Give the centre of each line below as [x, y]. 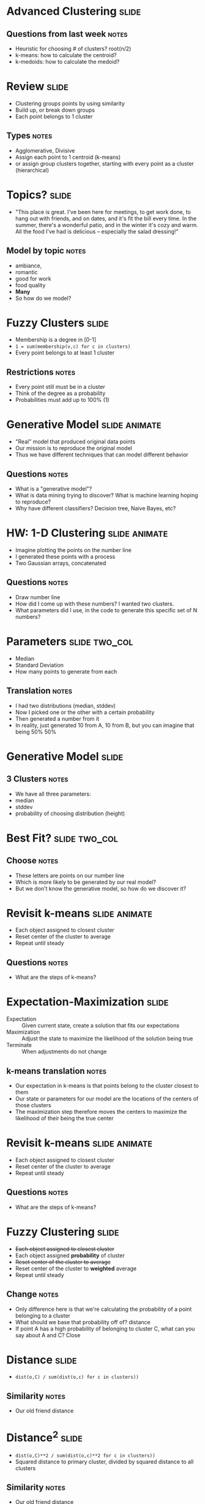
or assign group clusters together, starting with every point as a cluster [105, 163]
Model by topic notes [46, 251]
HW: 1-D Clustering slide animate [87, 533]
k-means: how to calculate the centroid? [66, 55]
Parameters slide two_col [70, 641]
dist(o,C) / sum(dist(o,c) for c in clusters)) [77, 1377]
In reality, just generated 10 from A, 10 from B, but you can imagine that [105, 725]
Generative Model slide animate [84, 425]
